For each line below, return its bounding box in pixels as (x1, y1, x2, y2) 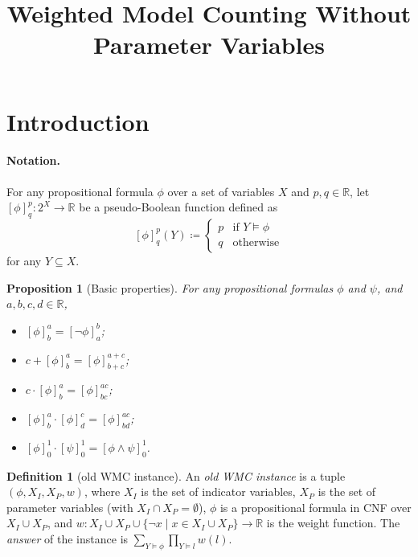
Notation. (6, 152, 60, 169)
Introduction (6, 104, 150, 137)
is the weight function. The (266, 514, 400, 531)
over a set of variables (167, 182, 275, 199)
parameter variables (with (6, 498, 133, 515)
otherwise (232, 237, 280, 249)
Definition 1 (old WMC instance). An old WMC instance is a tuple (6, 467, 346, 484)
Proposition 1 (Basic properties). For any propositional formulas (6, 279, 334, 296)
